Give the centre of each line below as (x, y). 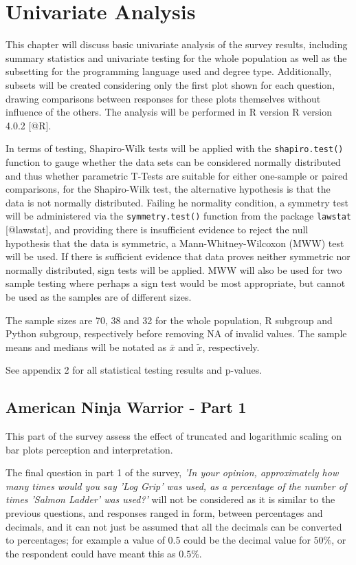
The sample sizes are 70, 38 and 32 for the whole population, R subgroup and (169, 320)
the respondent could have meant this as (91, 553)
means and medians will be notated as (86, 347)
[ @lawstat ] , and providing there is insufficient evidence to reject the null (157, 229)
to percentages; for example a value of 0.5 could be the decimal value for (158, 540)
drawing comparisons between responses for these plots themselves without (163, 98)
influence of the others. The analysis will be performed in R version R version (169, 112)
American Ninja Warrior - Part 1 (126, 407)
